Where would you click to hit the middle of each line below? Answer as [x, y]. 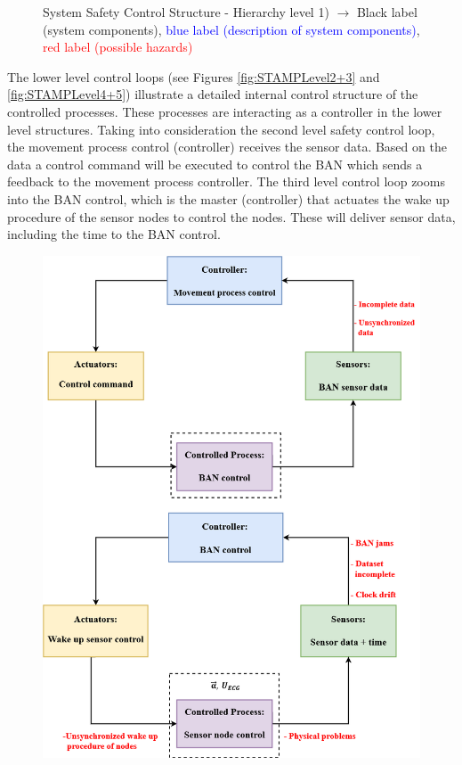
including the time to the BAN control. [114, 234]
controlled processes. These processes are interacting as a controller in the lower [225, 111]
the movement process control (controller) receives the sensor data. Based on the [227, 147]
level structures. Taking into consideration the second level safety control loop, [221, 129]
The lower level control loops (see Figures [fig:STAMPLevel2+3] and [194, 76]
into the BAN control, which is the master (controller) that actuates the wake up [228, 198]
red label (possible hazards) [118, 47]
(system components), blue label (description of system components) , [231, 29]
